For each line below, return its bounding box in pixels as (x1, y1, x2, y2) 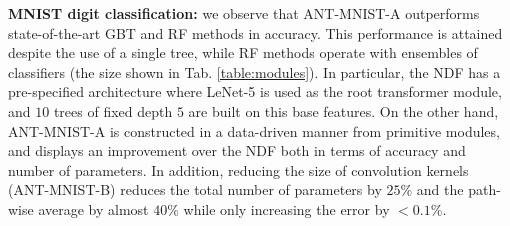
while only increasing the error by (183, 198, 390, 219)
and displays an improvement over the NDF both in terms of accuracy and (8, 140, 466, 161)
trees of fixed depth (53, 100, 173, 121)
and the (416, 179, 464, 200)
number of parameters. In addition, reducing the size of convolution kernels (8, 159, 469, 180)
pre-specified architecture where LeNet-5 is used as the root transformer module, (8, 81, 502, 102)
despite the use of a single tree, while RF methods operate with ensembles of (8, 42, 478, 63)
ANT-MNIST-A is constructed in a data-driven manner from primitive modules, (8, 120, 500, 141)
